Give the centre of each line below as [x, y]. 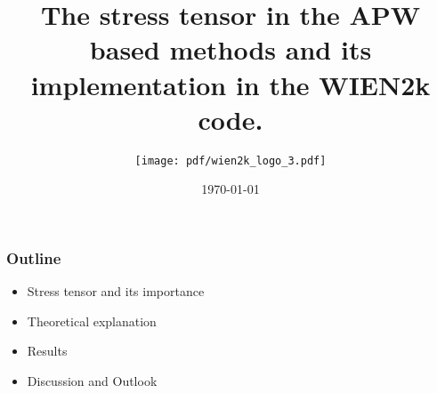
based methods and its [231, 49]
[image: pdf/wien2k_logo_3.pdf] [231, 160]
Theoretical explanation [92, 321]
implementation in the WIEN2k [231, 84]
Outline [34, 257]
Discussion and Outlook [92, 381]
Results [47, 351]
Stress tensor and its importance [116, 291]
